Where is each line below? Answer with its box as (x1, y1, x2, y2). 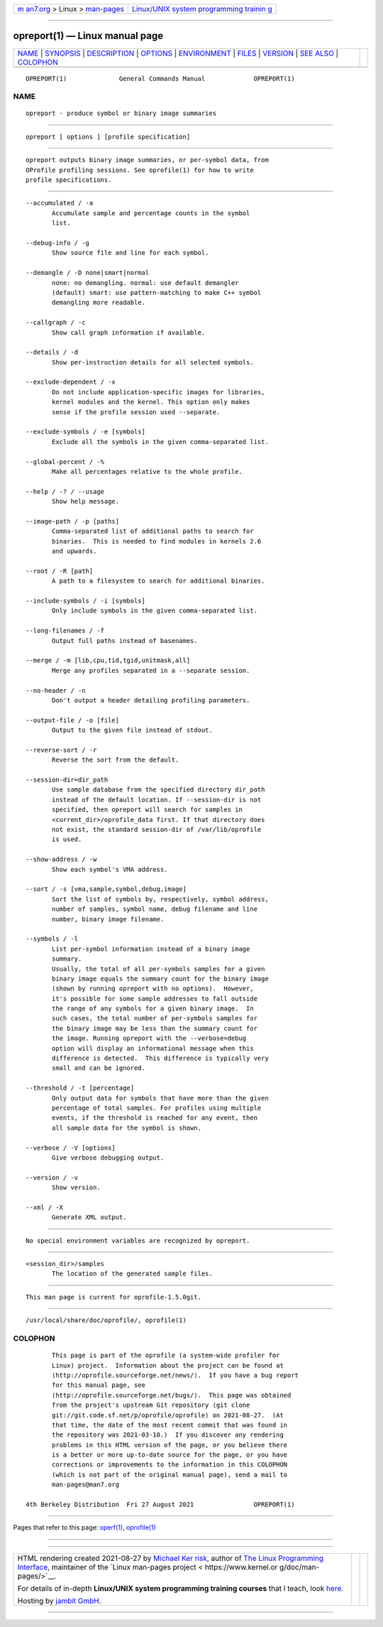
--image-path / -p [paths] (26, 517, 120, 525)
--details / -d (26, 348, 79, 357)
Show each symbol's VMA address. (52, 865, 168, 873)
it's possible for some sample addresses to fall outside (52, 995, 258, 1002)
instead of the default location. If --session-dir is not (52, 796, 262, 804)
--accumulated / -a (26, 199, 94, 207)
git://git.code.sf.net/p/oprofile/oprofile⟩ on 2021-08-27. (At (52, 1411, 284, 1419)
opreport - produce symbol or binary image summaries (26, 109, 216, 117)
